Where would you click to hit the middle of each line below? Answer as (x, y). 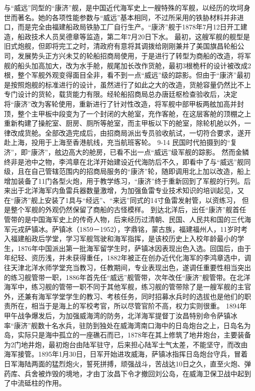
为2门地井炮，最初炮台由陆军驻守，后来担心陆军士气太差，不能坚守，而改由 (126, 344)
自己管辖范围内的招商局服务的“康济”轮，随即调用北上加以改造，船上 (141, 171)
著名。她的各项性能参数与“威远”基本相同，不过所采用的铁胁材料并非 (127, 17)
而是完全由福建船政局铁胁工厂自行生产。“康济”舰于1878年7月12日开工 (129, 27)
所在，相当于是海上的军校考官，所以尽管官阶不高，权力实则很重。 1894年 (128, 306)
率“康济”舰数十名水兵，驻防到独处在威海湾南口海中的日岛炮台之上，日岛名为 (127, 325)
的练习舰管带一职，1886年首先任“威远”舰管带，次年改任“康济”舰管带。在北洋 (127, 277)
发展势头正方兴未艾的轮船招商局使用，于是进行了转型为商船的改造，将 (131, 55)
